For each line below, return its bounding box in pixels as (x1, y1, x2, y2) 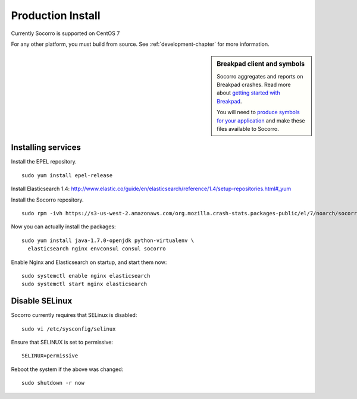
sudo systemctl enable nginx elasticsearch (21, 272, 151, 279)
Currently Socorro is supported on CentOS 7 (11, 30, 120, 37)
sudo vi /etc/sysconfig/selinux (21, 325, 116, 332)
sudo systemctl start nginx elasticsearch (21, 281, 148, 288)
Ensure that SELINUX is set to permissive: (11, 339, 113, 346)
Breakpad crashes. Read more (217, 81, 291, 88)
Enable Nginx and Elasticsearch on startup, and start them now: (11, 259, 167, 266)
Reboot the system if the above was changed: (11, 366, 124, 373)
